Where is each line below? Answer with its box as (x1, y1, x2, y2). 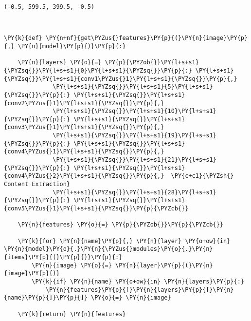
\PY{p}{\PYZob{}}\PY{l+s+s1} (105, 59, 199, 66)
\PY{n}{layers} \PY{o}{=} (18, 59, 102, 66)
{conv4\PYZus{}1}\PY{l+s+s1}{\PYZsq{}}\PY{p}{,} (4, 148, 164, 155)
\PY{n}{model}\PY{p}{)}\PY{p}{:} (18, 42, 126, 50)
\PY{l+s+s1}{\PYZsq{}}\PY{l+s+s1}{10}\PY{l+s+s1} (53, 108, 216, 115)
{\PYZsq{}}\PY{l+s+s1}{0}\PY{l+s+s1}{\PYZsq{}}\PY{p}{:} (4, 67, 192, 74)
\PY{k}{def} (4, 35, 42, 42)
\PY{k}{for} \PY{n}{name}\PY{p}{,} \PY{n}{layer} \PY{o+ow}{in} (18, 237, 231, 245)
